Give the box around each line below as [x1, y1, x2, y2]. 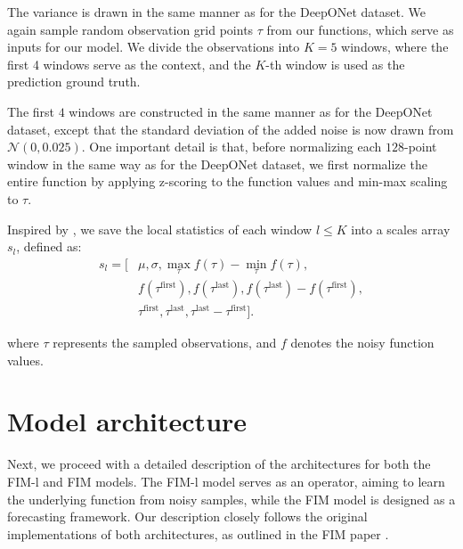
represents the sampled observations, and [53, 333, 277, 352]
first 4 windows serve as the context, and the [7, 54, 251, 73]
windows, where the [341, 37, 449, 56]
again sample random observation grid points [7, 20, 254, 38]
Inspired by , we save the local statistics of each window [7, 219, 313, 238]
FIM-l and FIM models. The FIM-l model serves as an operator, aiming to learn [7, 472, 445, 491]
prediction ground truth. [7, 72, 141, 91]
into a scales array [351, 219, 451, 238]
